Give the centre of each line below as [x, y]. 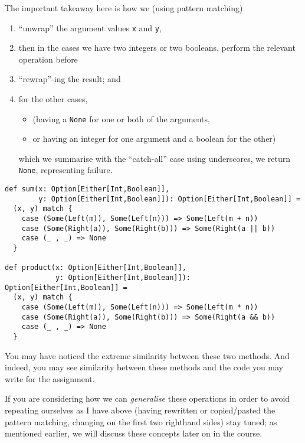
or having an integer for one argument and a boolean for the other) [154, 139]
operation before [48, 59]
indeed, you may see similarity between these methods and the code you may [144, 367]
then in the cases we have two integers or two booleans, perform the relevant [157, 48]
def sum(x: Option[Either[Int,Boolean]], [87, 189]
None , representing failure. [65, 170]
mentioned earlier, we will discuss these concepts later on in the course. [134, 433]
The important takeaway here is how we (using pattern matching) [124, 8]
